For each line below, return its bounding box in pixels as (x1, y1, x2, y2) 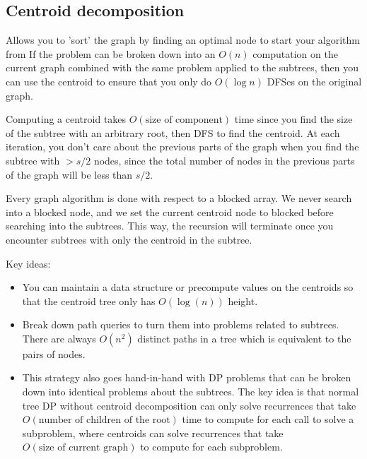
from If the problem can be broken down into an (6, 46, 216, 61)
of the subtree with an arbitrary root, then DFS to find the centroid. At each (6, 125, 340, 140)
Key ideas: (6, 256, 51, 270)
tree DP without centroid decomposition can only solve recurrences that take (22, 398, 356, 412)
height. (228, 293, 258, 308)
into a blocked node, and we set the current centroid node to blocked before (6, 204, 334, 219)
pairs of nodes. (22, 346, 86, 361)
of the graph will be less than (6, 167, 133, 181)
